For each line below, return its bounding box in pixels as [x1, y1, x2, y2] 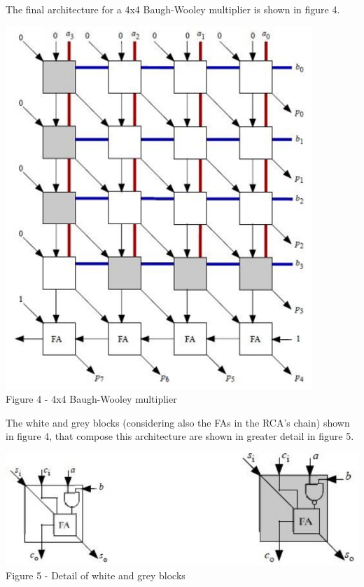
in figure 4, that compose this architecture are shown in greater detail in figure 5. [6, 429, 354, 443]
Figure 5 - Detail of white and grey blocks [6, 567, 185, 582]
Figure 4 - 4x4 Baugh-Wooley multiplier [6, 392, 177, 406]
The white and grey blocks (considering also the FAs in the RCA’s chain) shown [6, 415, 350, 429]
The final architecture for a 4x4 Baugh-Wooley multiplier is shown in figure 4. [6, 2, 340, 16]
